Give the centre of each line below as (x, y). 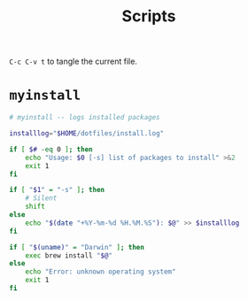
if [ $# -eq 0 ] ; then (51, 149)
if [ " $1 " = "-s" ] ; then (57, 190)
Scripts (149, 16)
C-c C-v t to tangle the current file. (73, 62)
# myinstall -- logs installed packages (85, 118)
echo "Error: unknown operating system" (101, 272)
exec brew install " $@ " (69, 255)
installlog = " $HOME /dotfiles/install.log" (87, 134)
